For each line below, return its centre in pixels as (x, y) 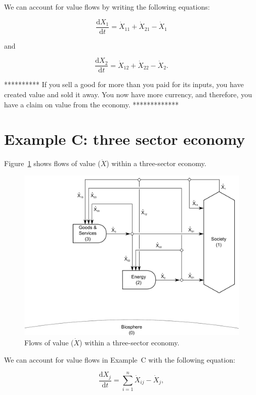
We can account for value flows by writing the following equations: (107, 7)
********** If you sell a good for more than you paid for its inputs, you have (124, 84)
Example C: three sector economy (125, 139)
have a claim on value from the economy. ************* (92, 104)
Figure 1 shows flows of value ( (52, 163)
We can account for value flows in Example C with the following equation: (120, 359)
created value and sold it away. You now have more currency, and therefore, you (128, 94)
